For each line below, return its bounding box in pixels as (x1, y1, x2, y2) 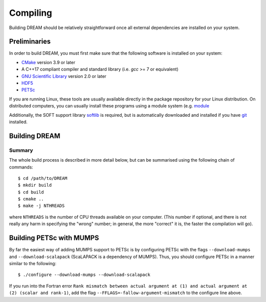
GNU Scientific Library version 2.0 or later (21, 73, 107, 79)
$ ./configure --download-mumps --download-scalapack (18, 272, 150, 278)
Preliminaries (9, 37, 51, 46)
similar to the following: (9, 260, 57, 266)
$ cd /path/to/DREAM (18, 175, 67, 181)
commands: (9, 164, 33, 170)
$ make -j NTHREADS (18, 203, 65, 209)
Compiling (9, 7, 52, 18)
